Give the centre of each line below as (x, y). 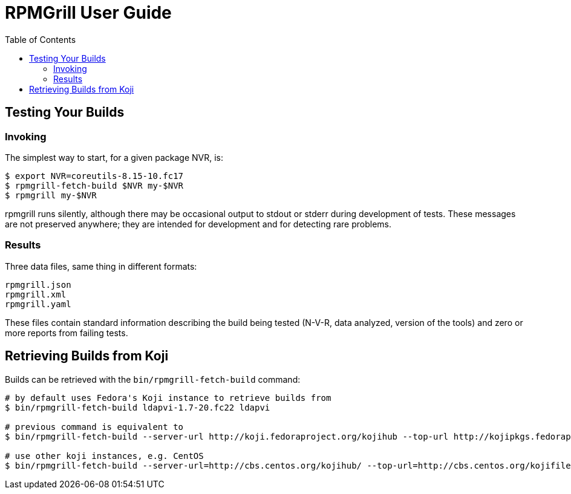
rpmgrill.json (38, 284)
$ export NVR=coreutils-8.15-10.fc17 (94, 176)
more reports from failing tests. (67, 333)
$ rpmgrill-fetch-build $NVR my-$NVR (94, 185)
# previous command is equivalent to (94, 427)
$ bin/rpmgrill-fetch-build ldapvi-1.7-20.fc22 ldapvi (138, 407)
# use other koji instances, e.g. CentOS (104, 456)
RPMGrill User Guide (88, 13)
